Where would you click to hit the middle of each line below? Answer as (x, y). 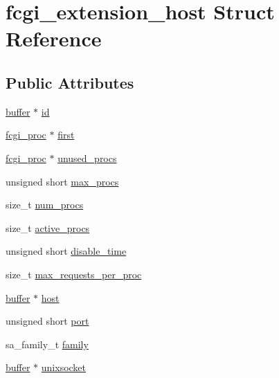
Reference (54, 38)
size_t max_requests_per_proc (74, 274)
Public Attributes (70, 82)
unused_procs (87, 157)
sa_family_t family (47, 344)
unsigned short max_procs (62, 181)
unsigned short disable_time (66, 251)
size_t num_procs (45, 205)
